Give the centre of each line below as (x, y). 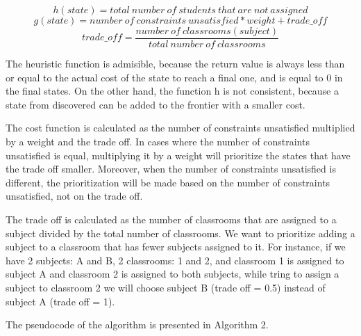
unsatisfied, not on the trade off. (74, 196)
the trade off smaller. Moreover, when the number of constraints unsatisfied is (171, 169)
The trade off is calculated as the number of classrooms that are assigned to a (171, 219)
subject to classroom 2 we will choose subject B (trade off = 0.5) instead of (166, 287)
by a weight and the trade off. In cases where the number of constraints (158, 142)
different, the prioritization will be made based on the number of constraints (168, 182)
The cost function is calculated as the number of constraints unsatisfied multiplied (180, 128)
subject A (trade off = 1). (60, 301)
